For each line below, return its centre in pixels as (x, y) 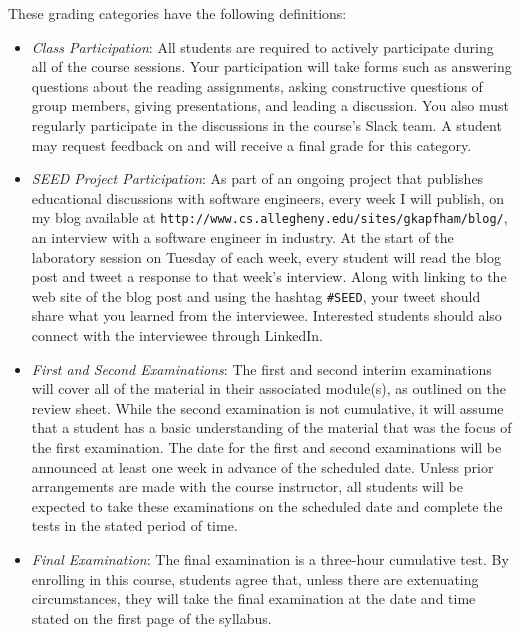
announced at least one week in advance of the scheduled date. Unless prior (262, 466)
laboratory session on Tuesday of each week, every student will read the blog (266, 256)
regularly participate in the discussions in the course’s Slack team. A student (266, 124)
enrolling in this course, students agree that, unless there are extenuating (255, 578)
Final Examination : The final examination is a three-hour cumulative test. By (270, 558)
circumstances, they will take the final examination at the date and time (253, 598)
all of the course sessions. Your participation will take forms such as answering (271, 66)
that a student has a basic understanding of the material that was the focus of (271, 427)
